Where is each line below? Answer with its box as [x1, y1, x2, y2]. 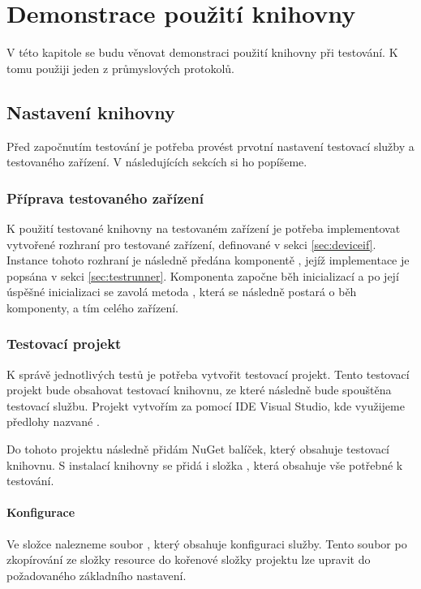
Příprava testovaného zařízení [6, 187, 204, 208]
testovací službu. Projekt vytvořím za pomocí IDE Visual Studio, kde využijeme [6, 397, 405, 414]
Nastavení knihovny [6, 99, 175, 124]
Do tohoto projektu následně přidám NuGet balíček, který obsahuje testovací [6, 441, 389, 458]
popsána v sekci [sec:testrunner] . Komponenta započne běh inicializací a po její [6, 267, 399, 284]
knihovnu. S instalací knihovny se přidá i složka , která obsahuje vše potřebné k [6, 456, 403, 473]
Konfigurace [6, 504, 75, 521]
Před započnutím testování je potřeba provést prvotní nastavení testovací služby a [6, 137, 415, 154]
